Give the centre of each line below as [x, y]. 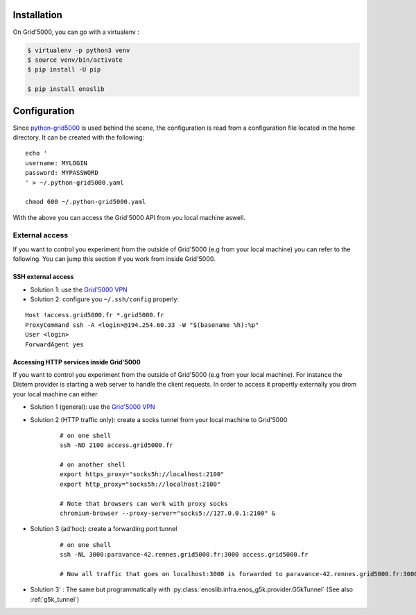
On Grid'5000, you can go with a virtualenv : [76, 32]
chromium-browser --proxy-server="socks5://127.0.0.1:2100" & [168, 513]
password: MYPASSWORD [62, 173]
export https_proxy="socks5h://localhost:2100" [142, 474]
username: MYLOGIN [57, 163]
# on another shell [93, 465]
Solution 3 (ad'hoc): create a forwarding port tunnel [104, 529]
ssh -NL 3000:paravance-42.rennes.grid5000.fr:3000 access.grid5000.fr [184, 555]
